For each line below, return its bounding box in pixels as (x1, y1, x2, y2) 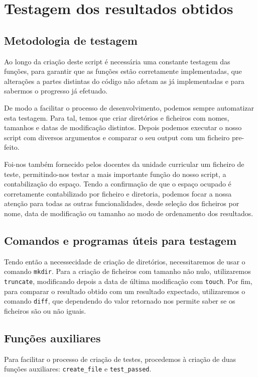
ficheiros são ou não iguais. (4, 305, 86, 316)
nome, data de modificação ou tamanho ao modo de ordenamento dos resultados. (4, 208, 253, 218)
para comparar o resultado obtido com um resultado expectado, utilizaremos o (4, 286, 245, 296)
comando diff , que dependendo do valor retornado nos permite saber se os (4, 296, 235, 306)
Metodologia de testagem (4, 32, 138, 48)
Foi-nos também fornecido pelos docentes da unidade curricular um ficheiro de (4, 158, 244, 169)
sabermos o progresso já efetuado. (4, 85, 108, 96)
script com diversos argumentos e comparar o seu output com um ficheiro (4, 132, 230, 142)
